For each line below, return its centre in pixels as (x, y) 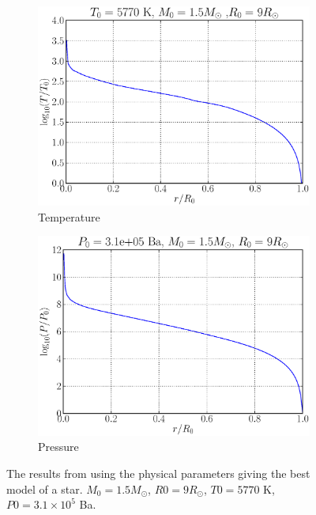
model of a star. (45, 488)
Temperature (69, 216)
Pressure (58, 447)
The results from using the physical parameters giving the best (158, 473)
